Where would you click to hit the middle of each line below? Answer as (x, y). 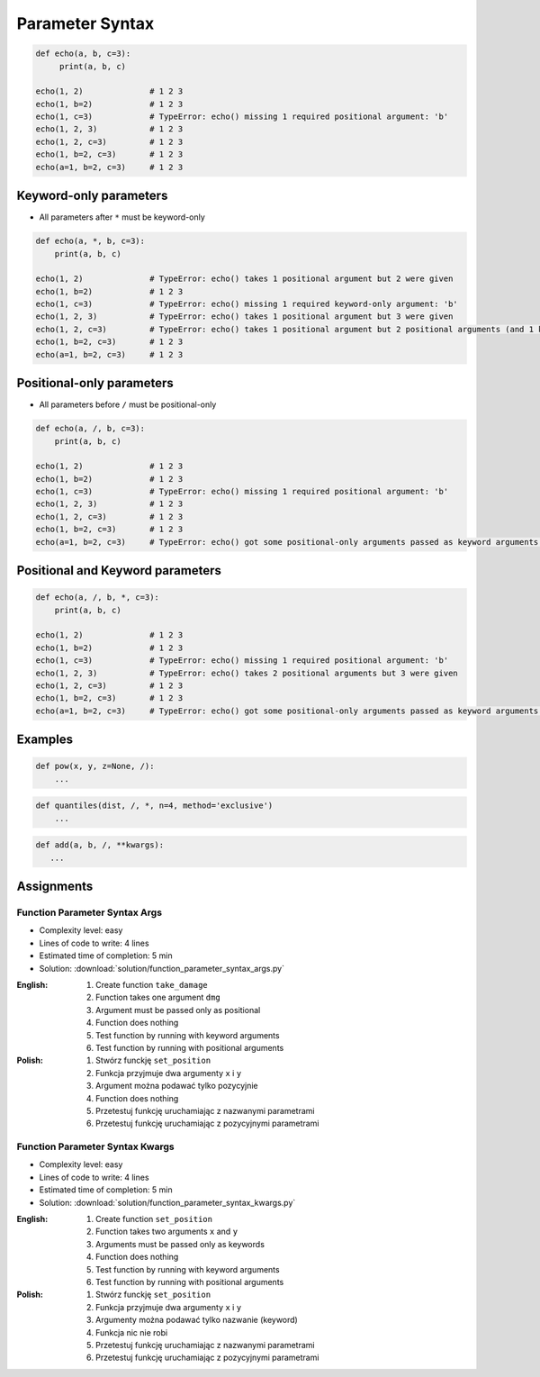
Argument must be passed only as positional (178, 1010)
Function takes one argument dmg (158, 997)
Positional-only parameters (95, 383)
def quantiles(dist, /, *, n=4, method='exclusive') (154, 806)
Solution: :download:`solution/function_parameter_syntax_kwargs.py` (167, 1202)
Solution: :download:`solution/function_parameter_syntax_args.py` (162, 968)
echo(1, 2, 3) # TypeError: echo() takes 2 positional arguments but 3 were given (247, 673)
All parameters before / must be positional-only (128, 404)
